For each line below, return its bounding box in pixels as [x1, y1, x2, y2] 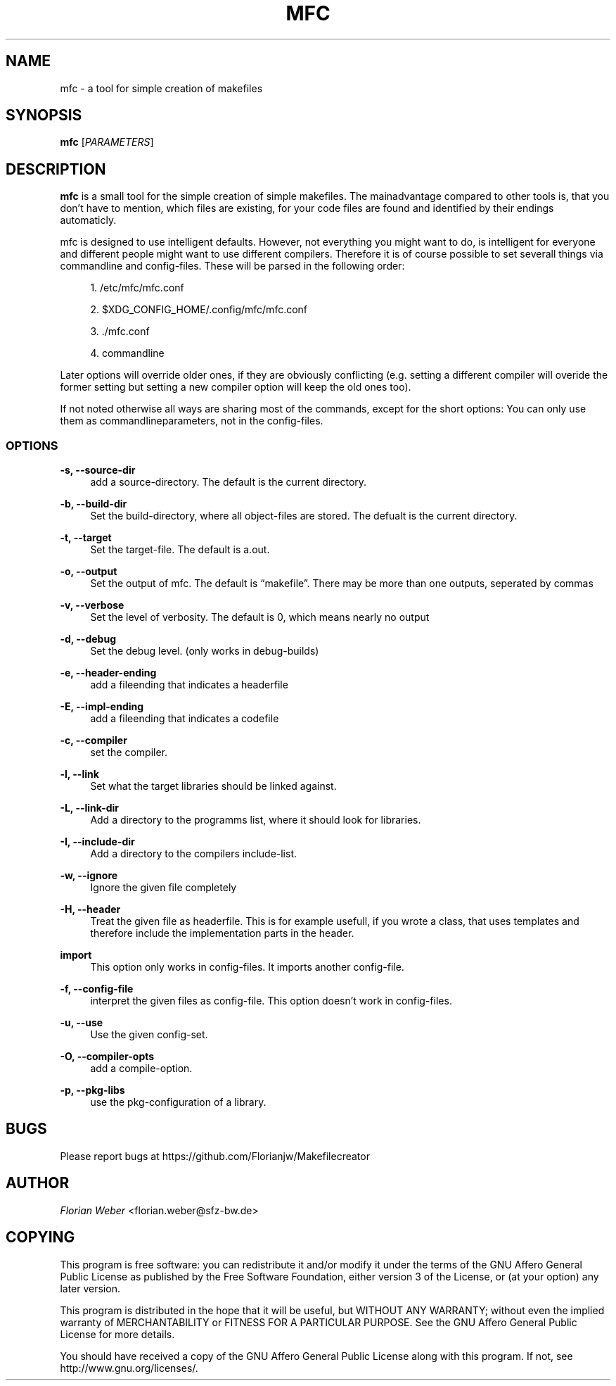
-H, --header [60, 903, 121, 916]
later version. [60, 1282, 120, 1294]
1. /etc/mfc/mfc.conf [90, 282, 184, 294]
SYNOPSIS [6, 106, 82, 125]
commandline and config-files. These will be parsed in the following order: [60, 260, 405, 272]
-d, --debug [60, 633, 116, 645]
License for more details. [60, 1328, 175, 1340]
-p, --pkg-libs [60, 1084, 125, 1097]
